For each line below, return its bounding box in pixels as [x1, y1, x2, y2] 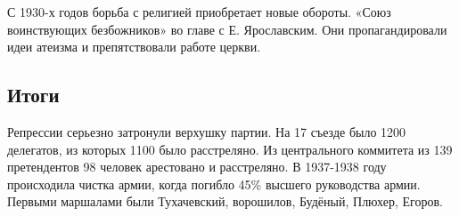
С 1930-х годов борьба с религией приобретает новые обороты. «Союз [7, 3, 391, 20]
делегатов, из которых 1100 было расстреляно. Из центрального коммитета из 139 [7, 140, 453, 158]
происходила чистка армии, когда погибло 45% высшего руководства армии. [7, 174, 421, 193]
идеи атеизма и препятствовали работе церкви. [7, 37, 261, 56]
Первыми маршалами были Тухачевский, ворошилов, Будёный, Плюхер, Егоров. [7, 192, 443, 211]
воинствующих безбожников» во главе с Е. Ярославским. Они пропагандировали [7, 20, 447, 38]
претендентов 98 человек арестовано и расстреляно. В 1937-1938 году [7, 157, 387, 176]
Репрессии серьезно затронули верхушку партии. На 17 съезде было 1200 [7, 122, 406, 140]
